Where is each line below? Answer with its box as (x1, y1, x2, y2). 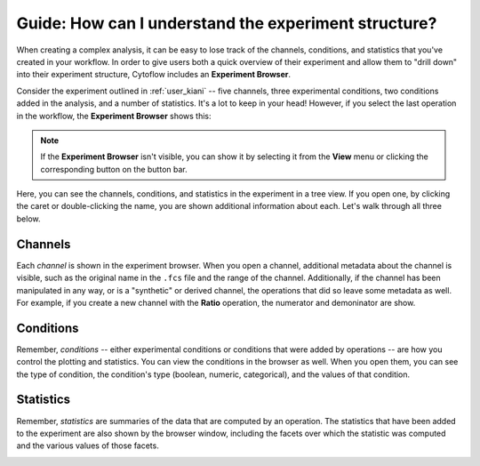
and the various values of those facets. (16, 440, 159, 451)
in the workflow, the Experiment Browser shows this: (16, 110, 212, 121)
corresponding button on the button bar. (40, 164, 188, 174)
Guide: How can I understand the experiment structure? (16, 13, 437, 33)
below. (16, 213, 41, 224)
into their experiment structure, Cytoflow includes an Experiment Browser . (16, 69, 292, 80)
